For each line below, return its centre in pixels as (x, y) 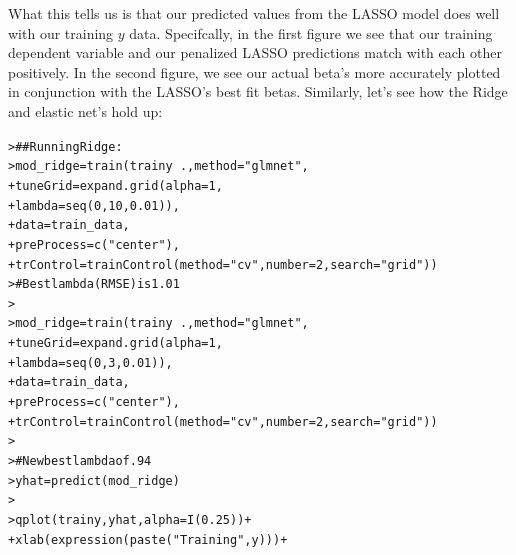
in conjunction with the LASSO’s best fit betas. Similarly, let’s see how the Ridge (258, 91)
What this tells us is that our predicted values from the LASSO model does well (254, 13)
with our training (61, 32)
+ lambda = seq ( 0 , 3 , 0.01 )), (90, 362)
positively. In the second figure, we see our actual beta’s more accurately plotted (254, 71)
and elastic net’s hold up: (85, 110)
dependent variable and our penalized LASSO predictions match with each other (255, 52)
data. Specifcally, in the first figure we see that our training (311, 32)
